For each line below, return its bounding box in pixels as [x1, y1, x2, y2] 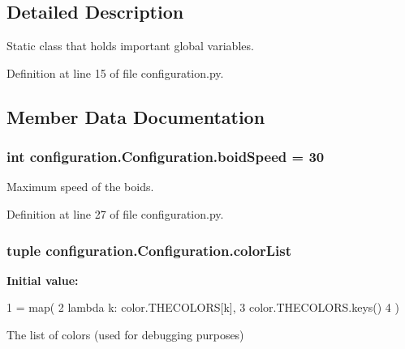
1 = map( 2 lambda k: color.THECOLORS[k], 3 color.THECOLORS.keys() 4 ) [6, 299, 399, 316]
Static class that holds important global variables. [6, 37, 254, 54]
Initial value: [6, 271, 79, 288]
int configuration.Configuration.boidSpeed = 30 [6, 147, 325, 167]
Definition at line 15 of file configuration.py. [6, 64, 224, 81]
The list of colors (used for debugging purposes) [6, 326, 244, 343]
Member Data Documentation [6, 104, 265, 129]
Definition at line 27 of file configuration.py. [6, 205, 224, 222]
